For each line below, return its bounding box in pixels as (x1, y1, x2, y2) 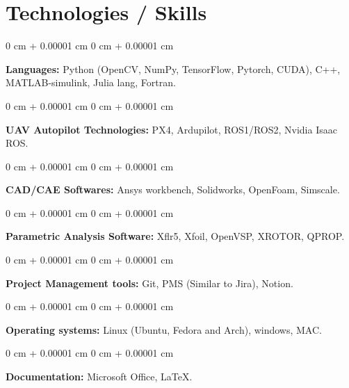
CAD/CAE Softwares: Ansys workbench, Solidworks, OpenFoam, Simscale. (6, 182, 340, 197)
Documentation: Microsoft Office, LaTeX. (6, 369, 193, 384)
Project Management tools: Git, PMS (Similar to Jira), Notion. (6, 275, 293, 290)
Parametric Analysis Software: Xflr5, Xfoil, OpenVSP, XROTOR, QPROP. (6, 229, 345, 243)
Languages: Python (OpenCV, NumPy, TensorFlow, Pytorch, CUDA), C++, (6, 61, 341, 76)
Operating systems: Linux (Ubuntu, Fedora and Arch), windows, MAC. (6, 322, 322, 337)
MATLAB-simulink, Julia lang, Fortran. (6, 75, 176, 90)
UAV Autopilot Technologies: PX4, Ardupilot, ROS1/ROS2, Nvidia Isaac (6, 122, 337, 136)
